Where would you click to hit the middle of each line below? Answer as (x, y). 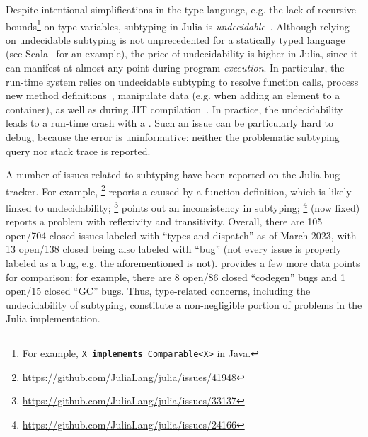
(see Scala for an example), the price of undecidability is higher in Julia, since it (182, 53)
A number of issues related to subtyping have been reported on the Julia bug (173, 175)
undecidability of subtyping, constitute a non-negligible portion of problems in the (184, 304)
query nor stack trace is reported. (78, 151)
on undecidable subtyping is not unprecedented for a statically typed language (176, 39)
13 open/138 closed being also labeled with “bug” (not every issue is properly (174, 249)
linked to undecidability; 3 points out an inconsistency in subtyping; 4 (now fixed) (183, 206)
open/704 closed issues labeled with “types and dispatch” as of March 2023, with (181, 235)
